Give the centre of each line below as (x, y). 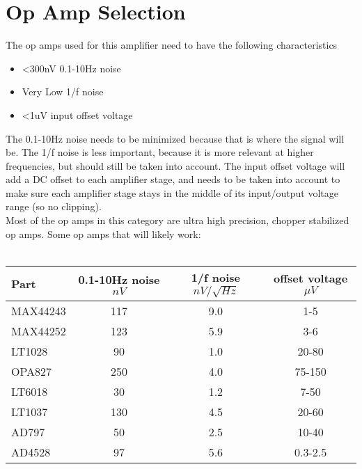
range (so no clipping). (54, 206)
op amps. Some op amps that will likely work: (103, 233)
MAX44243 (39, 310)
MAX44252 (39, 331)
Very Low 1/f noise (63, 92)
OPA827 (32, 371)
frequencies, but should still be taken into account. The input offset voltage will (175, 165)
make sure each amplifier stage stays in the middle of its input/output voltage (172, 192)
